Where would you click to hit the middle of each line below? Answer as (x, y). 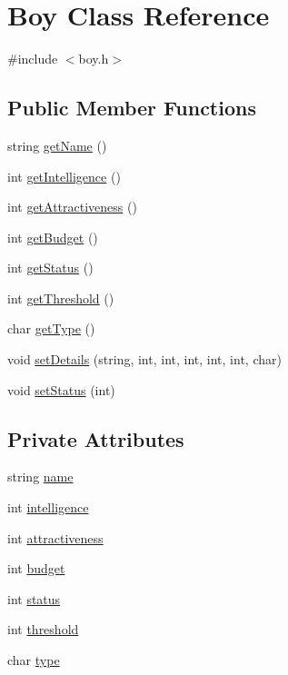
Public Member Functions (132, 108)
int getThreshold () (61, 298)
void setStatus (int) (61, 389)
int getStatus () (50, 268)
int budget (36, 568)
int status (34, 598)
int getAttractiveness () (72, 207)
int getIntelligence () (64, 176)
